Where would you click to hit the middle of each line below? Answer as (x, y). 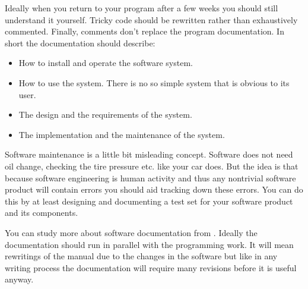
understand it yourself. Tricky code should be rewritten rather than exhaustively (151, 19)
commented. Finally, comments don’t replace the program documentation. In (145, 31)
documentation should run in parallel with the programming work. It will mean (149, 244)
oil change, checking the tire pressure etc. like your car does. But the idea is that (152, 166)
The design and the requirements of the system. (105, 114)
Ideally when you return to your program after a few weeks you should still (142, 8)
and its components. (42, 213)
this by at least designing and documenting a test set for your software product (149, 201)
